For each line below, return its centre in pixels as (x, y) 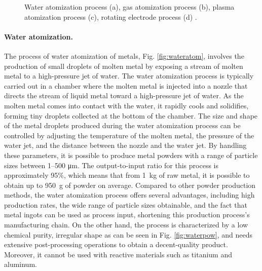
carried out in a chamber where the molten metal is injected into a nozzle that (126, 85)
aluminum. (21, 264)
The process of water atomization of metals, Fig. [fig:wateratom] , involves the (124, 55)
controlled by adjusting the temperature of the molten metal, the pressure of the (129, 135)
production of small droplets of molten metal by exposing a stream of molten (124, 66)
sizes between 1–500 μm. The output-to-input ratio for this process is (111, 165)
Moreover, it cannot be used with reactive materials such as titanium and (118, 254)
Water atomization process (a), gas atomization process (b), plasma (129, 7)
